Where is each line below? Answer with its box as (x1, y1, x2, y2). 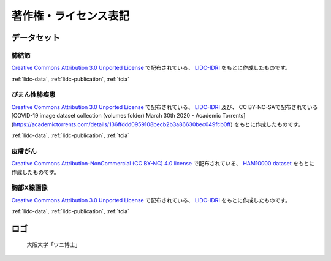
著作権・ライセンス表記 (11, 9, 130, 23)
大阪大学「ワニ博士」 (26, 241, 81, 248)
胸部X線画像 (11, 184, 48, 192)
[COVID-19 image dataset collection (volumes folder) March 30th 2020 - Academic (11, 112, 221, 119)
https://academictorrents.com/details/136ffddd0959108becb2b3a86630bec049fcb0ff (13, 120, 231, 128)
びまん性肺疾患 (11, 91, 56, 99)
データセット (11, 32, 60, 43)
